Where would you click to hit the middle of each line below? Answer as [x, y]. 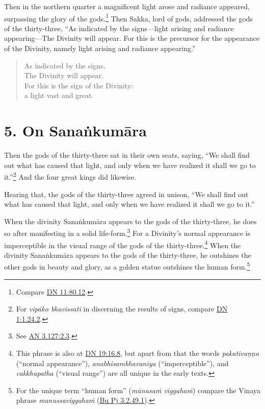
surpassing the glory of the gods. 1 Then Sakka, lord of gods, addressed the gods [129, 17]
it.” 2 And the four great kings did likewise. [70, 176]
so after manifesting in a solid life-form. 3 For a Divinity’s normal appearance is [127, 232]
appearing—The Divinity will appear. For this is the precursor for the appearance [132, 38]
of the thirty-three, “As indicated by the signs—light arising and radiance [119, 28]
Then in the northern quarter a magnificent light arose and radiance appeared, [127, 6]
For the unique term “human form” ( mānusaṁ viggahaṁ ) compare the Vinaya [138, 390]
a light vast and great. [59, 95]
